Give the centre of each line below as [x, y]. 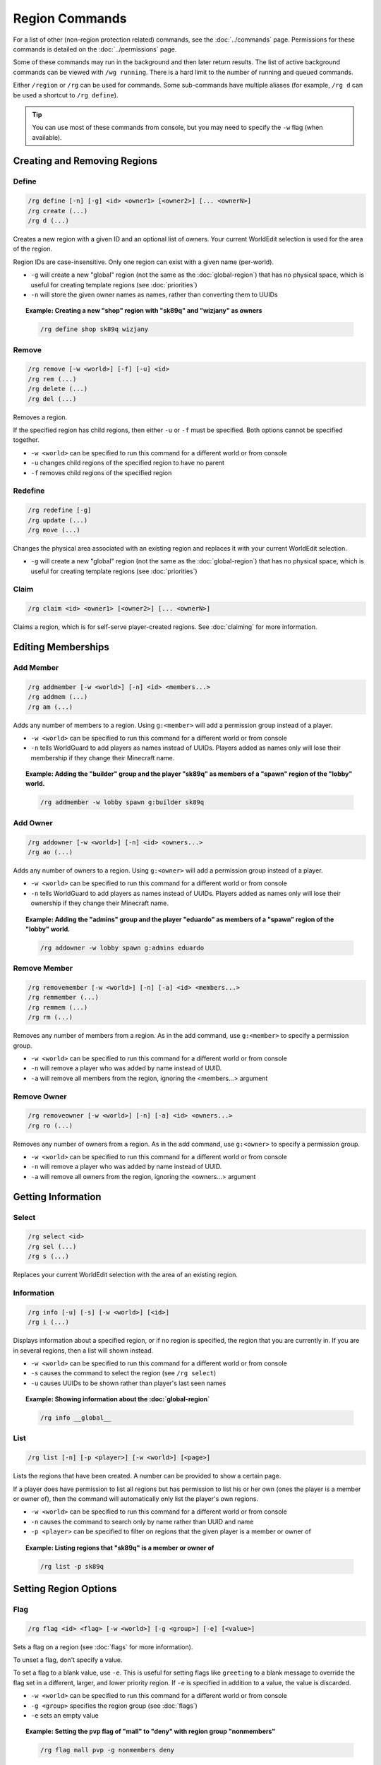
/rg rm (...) [50, 1017]
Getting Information [57, 1197]
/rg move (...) [54, 530]
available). [47, 137]
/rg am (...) [50, 707]
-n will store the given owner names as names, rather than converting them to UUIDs [154, 294]
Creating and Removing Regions [85, 161]
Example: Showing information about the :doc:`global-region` [118, 1399]
